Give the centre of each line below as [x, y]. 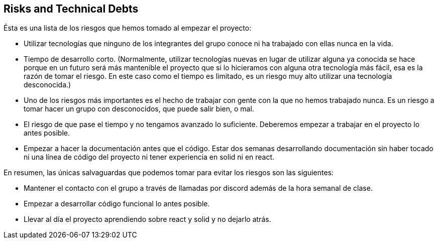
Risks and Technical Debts [71, 9]
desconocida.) [47, 85]
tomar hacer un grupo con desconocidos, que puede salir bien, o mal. [139, 109]
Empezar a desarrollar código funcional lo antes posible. [117, 204]
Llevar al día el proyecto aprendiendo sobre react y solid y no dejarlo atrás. [147, 219]
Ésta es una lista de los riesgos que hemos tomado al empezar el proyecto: [128, 28]
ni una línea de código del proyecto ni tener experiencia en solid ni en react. [149, 157]
